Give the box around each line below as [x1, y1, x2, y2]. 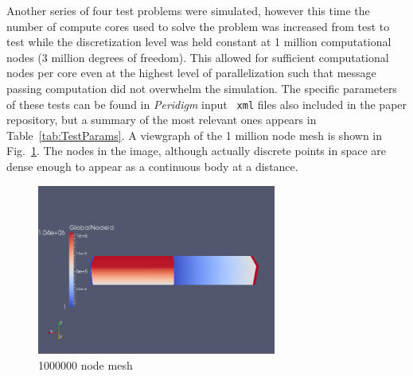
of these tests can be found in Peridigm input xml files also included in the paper [6, 95, 407, 112]
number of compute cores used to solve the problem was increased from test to [6, 17, 390, 34]
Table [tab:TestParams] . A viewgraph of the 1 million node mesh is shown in [6, 126, 383, 143]
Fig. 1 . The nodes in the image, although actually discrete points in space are [6, 142, 386, 159]
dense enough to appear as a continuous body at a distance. [6, 158, 298, 174]
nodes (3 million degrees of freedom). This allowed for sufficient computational [6, 48, 389, 65]
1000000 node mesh [38, 356, 133, 373]
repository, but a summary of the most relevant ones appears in [6, 111, 317, 128]
